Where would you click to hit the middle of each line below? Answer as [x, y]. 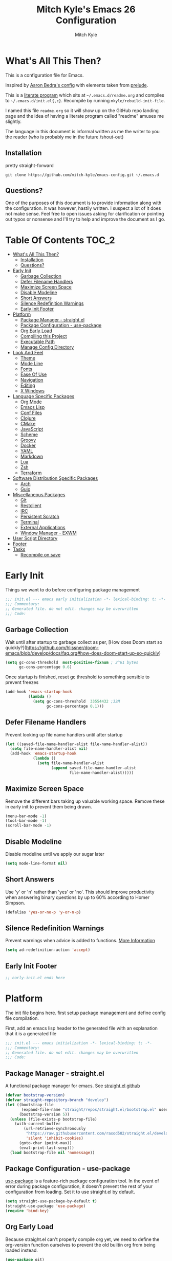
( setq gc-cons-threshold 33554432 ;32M [76, 701]
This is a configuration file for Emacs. [45, 75]
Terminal [30, 522]
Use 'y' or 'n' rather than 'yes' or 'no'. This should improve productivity [80, 892]
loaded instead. [22, 1250]
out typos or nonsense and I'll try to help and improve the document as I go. [85, 219]
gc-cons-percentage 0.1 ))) [75, 706]
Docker [28, 445]
